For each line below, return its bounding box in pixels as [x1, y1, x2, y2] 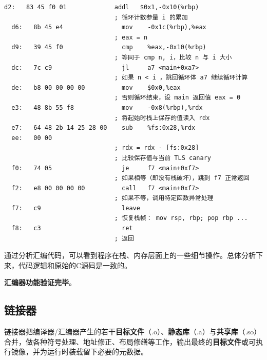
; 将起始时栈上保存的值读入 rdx [114, 114, 210, 122]
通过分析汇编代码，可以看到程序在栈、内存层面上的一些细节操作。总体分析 [4, 250, 256, 261]
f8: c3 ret [11, 225, 133, 232]
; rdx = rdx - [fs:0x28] [114, 144, 199, 152]
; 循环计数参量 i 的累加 [114, 13, 188, 21]
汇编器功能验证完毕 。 [4, 277, 76, 288]
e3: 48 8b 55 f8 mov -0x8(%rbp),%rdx [11, 104, 203, 111]
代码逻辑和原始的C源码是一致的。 [18, 259, 132, 270]
